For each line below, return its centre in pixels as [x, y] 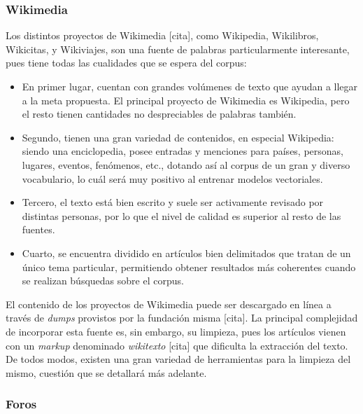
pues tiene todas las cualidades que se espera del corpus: [126, 63]
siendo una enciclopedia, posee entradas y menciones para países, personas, [183, 151]
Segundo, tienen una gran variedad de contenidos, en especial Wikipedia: [178, 137]
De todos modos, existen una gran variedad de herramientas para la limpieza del [178, 359]
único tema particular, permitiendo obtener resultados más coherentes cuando [189, 267]
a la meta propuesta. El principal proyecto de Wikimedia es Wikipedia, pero [186, 100]
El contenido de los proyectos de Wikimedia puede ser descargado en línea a [169, 304]
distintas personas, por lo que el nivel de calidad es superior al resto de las [181, 215]
